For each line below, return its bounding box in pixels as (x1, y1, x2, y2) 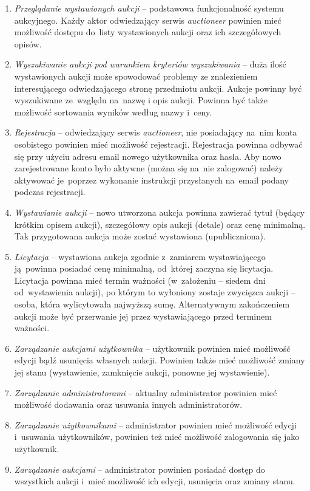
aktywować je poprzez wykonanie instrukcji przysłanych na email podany (14, 173, 289, 186)
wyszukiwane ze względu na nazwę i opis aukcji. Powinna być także (14, 94, 268, 106)
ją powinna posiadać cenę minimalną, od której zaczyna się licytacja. (14, 262, 274, 275)
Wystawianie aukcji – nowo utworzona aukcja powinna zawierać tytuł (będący (14, 205, 305, 218)
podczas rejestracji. (14, 185, 86, 198)
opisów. (14, 37, 42, 50)
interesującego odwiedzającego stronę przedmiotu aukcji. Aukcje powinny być (14, 81, 302, 94)
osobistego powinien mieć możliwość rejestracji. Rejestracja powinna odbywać (14, 137, 303, 150)
